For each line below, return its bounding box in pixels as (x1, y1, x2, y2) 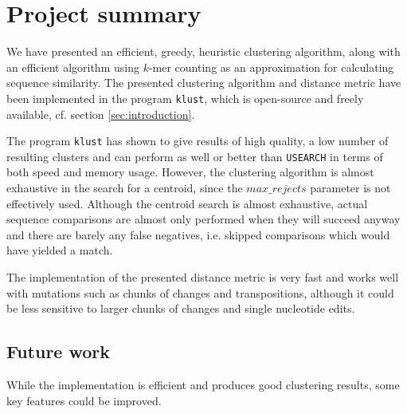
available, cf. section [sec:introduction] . (6, 105, 195, 122)
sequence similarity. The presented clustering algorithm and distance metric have (6, 74, 401, 91)
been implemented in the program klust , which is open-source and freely (6, 89, 364, 106)
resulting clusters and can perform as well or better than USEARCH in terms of (6, 148, 383, 164)
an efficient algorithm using (6, 58, 139, 75)
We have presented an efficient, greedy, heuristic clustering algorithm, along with (6, 43, 401, 60)
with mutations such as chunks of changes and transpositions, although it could (6, 284, 394, 301)
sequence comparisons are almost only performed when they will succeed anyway (6, 211, 401, 227)
